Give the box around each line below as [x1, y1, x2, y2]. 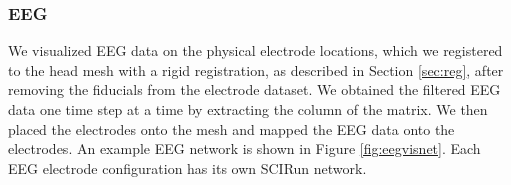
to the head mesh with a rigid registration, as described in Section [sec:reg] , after [8, 59, 504, 80]
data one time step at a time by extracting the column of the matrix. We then [8, 99, 488, 119]
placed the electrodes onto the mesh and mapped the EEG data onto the [8, 118, 455, 139]
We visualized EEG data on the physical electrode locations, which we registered [8, 40, 503, 61]
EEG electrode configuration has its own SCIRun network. [8, 157, 367, 178]
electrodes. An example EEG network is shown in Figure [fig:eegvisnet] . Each [8, 138, 481, 159]
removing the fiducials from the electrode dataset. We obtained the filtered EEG [8, 79, 501, 100]
